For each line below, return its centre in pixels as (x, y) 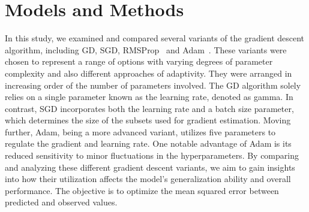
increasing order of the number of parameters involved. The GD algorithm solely (153, 85)
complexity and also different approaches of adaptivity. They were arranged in (148, 73)
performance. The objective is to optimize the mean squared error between (142, 190)
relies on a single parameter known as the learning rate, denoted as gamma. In (149, 97)
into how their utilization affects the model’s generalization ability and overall (148, 179)
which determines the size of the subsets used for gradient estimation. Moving (148, 120)
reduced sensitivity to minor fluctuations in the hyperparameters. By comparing (152, 155)
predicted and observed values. (61, 202)
